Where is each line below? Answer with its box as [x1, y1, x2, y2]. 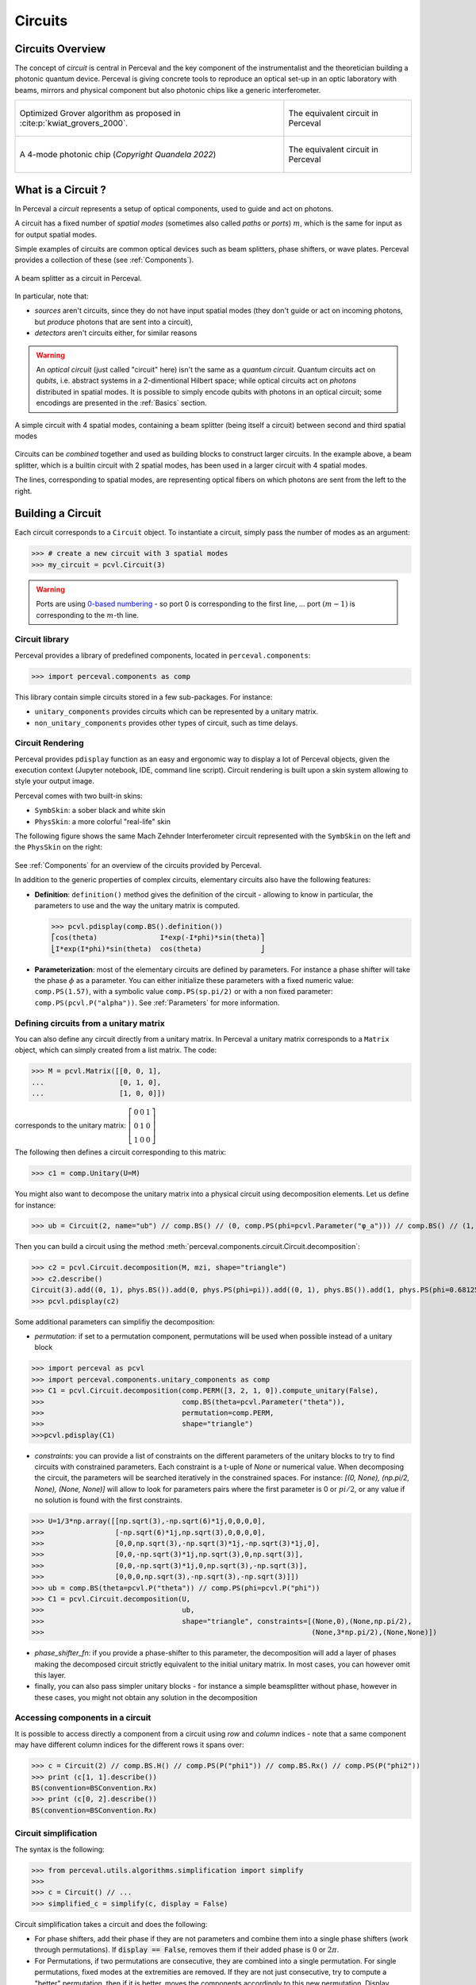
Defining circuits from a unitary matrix [14, 1017, 166, 1028]
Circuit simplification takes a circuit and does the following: [14, 1919, 208, 1929]
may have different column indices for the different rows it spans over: [14, 1740, 244, 1750]
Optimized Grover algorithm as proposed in [19, 108, 181, 119]
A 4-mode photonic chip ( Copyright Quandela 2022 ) [19, 149, 217, 160]
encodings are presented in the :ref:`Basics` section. [36, 398, 208, 408]
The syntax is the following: [14, 1844, 105, 1854]
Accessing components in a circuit [14, 1712, 152, 1723]
